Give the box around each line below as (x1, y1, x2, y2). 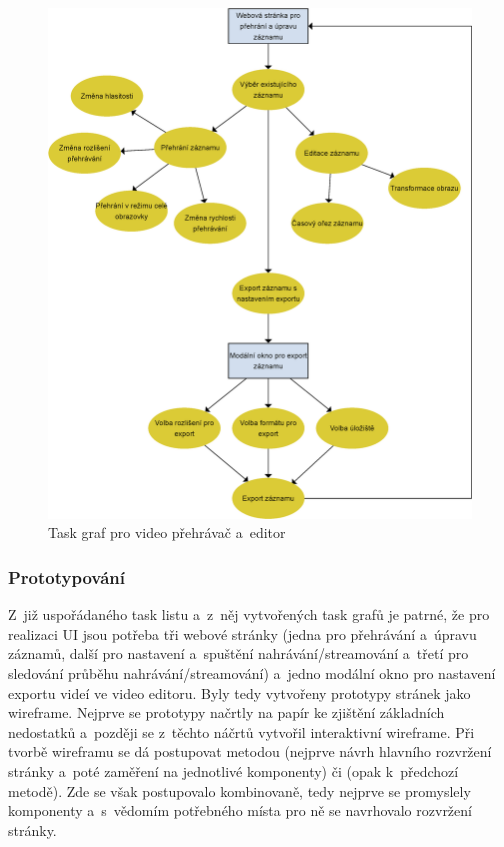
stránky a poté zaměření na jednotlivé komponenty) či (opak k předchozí (8, 760, 459, 781)
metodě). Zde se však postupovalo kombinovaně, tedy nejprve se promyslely (8, 780, 471, 801)
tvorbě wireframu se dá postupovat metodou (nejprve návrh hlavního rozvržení (8, 741, 492, 762)
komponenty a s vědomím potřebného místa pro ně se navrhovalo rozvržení (8, 800, 472, 821)
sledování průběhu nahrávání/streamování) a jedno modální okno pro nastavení (8, 662, 496, 683)
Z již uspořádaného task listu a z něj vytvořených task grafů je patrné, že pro (8, 604, 490, 625)
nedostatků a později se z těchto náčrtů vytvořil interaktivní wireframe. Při (8, 721, 475, 742)
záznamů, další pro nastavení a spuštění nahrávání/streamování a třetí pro (8, 643, 469, 664)
